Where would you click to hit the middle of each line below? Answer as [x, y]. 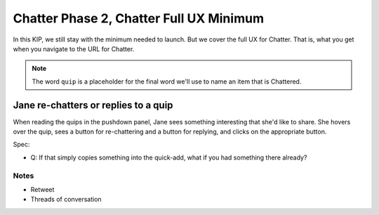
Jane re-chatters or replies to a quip [93, 105]
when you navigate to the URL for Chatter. [74, 48]
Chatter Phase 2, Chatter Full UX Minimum [139, 18]
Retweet [42, 189]
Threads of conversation [66, 200]
